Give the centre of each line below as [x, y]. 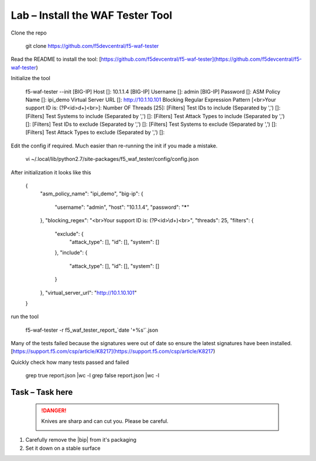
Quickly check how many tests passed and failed [70, 362]
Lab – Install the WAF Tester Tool [92, 15]
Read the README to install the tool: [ [56, 59]
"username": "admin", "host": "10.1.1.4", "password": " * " [122, 207]
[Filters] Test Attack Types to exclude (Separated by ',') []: [95, 132]
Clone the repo [29, 33]
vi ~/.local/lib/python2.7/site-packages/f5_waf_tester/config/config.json [112, 159]
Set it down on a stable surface [63, 448]
